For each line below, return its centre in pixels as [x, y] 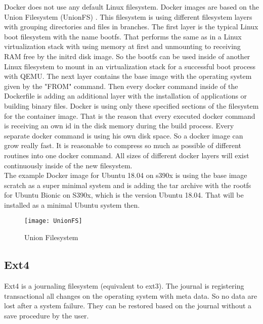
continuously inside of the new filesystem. [68, 165]
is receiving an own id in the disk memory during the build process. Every [119, 126]
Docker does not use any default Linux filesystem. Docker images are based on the [131, 7]
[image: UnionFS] [53, 221]
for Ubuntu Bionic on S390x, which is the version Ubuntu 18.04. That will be [124, 195]
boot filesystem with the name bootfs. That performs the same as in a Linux [123, 36]
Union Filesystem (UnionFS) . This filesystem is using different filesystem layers [128, 16]
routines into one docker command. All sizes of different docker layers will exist [127, 155]
